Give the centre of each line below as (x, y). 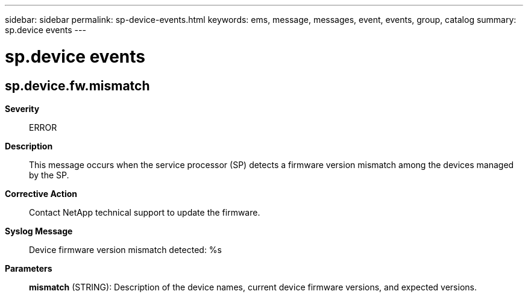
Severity (22, 108)
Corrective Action (41, 193)
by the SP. (49, 175)
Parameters (29, 268)
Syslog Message (39, 231)
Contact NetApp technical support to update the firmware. (145, 212)
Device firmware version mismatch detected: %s (125, 249)
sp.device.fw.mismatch (77, 86)
